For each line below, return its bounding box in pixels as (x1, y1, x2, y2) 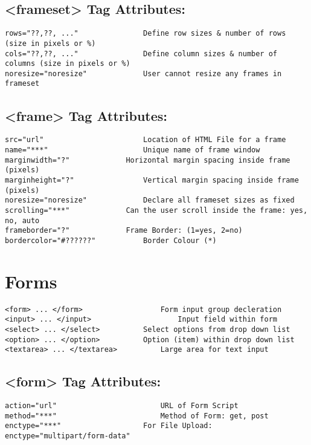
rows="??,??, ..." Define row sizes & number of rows (5, 29, 286, 38)
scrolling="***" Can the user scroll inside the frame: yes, (5, 206, 308, 215)
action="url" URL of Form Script (5, 401, 239, 411)
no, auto (5, 216, 40, 225)
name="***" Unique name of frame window (5, 146, 260, 154)
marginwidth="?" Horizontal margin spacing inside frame (5, 155, 290, 164)
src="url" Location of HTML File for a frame (5, 135, 286, 145)
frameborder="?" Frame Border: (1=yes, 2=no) (5, 226, 243, 235)
